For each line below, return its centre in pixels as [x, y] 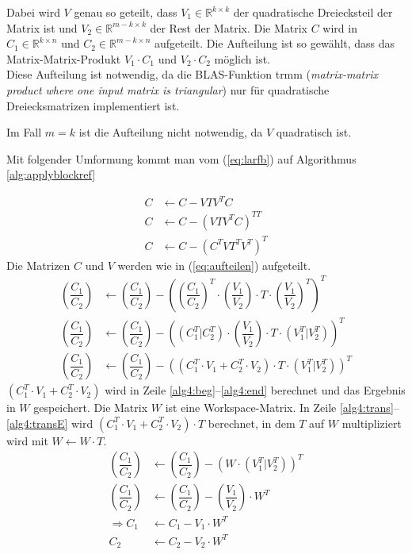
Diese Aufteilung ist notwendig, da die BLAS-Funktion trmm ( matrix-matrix [192, 74]
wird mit [27, 440]
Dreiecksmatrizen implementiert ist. [93, 105]
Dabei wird [33, 12]
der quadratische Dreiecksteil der [313, 12]
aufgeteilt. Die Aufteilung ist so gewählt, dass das [275, 43]
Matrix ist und [42, 27]
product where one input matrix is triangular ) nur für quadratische [168, 89]
